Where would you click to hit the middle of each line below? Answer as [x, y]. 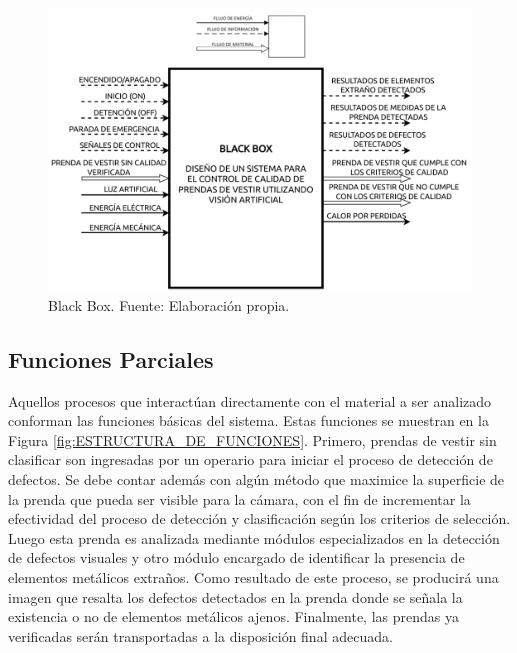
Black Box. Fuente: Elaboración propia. [169, 304]
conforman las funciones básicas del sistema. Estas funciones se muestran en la [248, 420]
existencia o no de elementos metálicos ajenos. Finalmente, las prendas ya [233, 616]
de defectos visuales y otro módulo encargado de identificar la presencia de [236, 557]
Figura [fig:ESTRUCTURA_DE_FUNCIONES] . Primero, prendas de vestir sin [252, 439]
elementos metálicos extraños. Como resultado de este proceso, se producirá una [253, 576]
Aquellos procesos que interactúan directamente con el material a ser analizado [250, 400]
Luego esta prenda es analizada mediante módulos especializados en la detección [254, 537]
